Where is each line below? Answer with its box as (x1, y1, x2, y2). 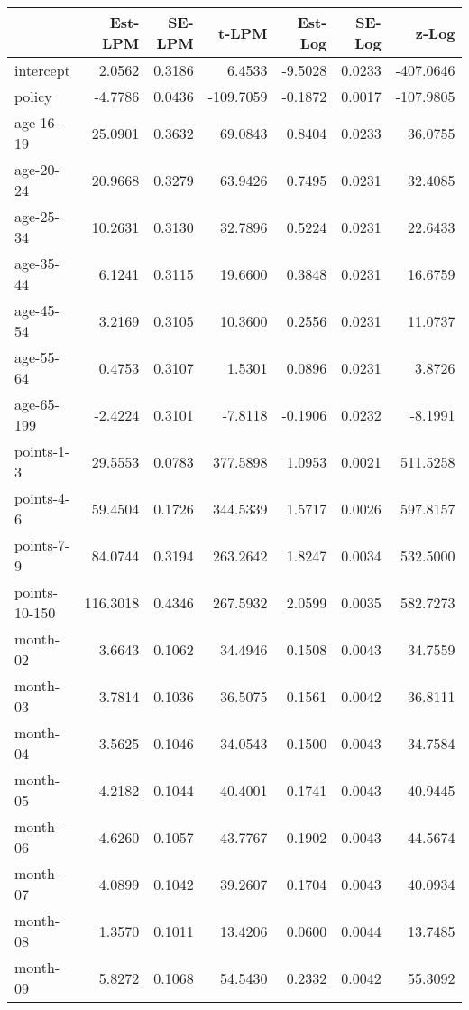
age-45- (14, 300, 60, 320)
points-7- (14, 534, 70, 555)
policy (14, 86, 52, 107)
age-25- (14, 206, 60, 227)
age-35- (14, 253, 60, 273)
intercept (14, 60, 70, 80)
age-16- (14, 112, 60, 133)
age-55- (14, 347, 60, 367)
